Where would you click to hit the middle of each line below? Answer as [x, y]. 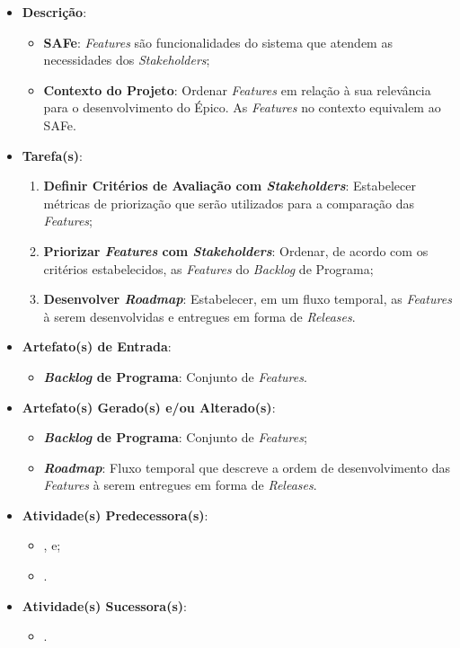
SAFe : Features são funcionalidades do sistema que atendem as [218, 42]
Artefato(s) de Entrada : [97, 346]
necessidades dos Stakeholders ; [127, 60]
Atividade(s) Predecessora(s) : [115, 515]
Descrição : [54, 12]
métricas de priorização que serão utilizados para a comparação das [229, 203]
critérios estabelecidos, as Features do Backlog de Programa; [208, 268]
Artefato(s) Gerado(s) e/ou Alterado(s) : [149, 407]
